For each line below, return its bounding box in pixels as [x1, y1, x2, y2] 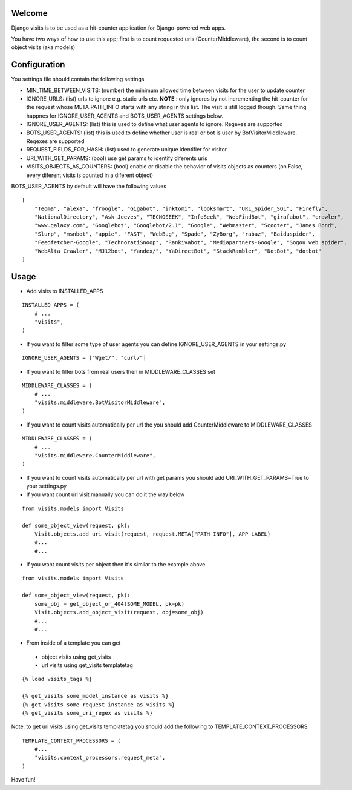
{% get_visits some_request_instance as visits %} [22, 701, 175, 708]
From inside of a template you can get [26, 639, 121, 646]
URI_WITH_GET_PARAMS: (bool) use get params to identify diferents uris [26, 154, 208, 162]
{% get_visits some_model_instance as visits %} [22, 692, 169, 700]
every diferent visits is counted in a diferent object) [26, 171, 154, 179]
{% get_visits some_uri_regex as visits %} [22, 709, 153, 716]
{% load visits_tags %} [22, 675, 93, 683]
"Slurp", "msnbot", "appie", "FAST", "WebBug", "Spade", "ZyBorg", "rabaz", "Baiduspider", [34, 230, 316, 237]
